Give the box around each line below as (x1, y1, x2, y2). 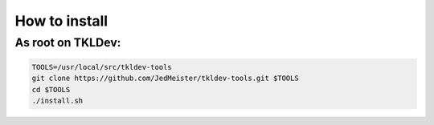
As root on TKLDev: (14, 35, 121, 50)
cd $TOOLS (31, 85, 71, 94)
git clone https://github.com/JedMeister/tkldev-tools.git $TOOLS (31, 74, 299, 83)
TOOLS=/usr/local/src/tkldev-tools (31, 62, 172, 71)
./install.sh (31, 96, 84, 105)
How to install (14, 12, 108, 30)
